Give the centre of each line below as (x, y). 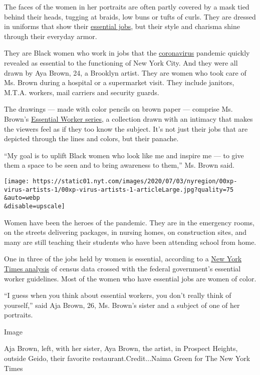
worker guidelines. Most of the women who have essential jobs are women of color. (130, 278)
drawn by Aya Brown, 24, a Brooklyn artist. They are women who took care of (125, 72)
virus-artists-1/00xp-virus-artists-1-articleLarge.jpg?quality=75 (119, 190)
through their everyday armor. (51, 36)
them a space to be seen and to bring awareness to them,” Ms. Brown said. (119, 165)
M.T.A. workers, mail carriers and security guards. (82, 92)
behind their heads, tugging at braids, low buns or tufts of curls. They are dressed (130, 16)
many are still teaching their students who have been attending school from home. (130, 242)
